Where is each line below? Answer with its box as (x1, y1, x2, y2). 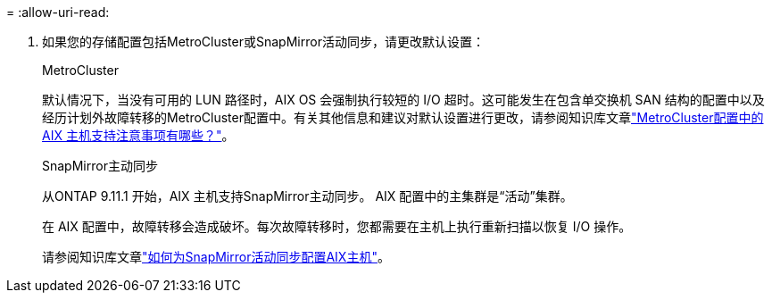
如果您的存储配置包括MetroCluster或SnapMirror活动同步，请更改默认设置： (42, 34, 485, 49)
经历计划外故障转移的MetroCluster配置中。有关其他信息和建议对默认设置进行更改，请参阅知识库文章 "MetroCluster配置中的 (42, 110, 764, 125)
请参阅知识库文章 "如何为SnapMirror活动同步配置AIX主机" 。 (42, 249, 390, 264)
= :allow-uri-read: (6, 4, 110, 20)
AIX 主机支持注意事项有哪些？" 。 (42, 128, 235, 143)
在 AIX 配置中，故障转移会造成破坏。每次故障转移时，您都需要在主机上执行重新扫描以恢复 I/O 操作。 (42, 219, 632, 234)
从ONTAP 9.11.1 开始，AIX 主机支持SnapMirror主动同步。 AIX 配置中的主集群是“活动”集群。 (42, 188, 573, 204)
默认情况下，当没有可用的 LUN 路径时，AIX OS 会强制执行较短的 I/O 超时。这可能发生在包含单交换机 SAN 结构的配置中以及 (42, 92, 765, 107)
